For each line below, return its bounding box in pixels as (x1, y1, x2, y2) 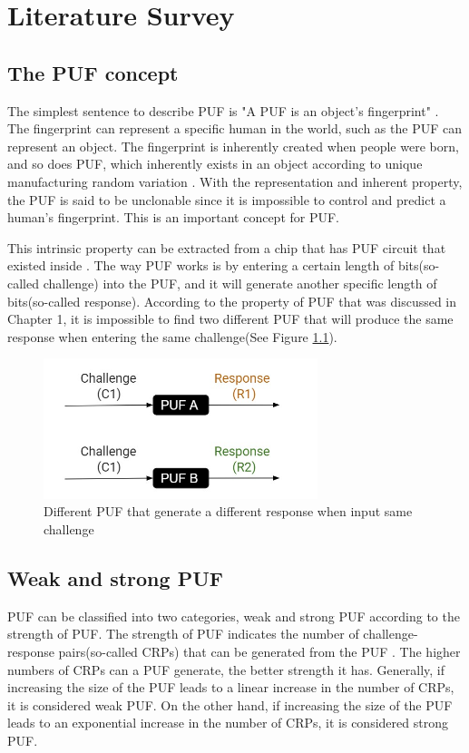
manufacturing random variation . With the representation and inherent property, (7, 171, 463, 191)
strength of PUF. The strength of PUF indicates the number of (7, 624, 359, 643)
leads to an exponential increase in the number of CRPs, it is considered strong (7, 713, 448, 732)
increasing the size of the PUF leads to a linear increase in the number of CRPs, (7, 678, 454, 697)
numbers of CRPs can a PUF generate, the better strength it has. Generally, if (7, 660, 445, 679)
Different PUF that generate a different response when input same (44, 502, 413, 521)
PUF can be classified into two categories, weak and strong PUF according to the (7, 606, 460, 625)
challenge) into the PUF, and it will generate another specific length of (43, 273, 437, 292)
